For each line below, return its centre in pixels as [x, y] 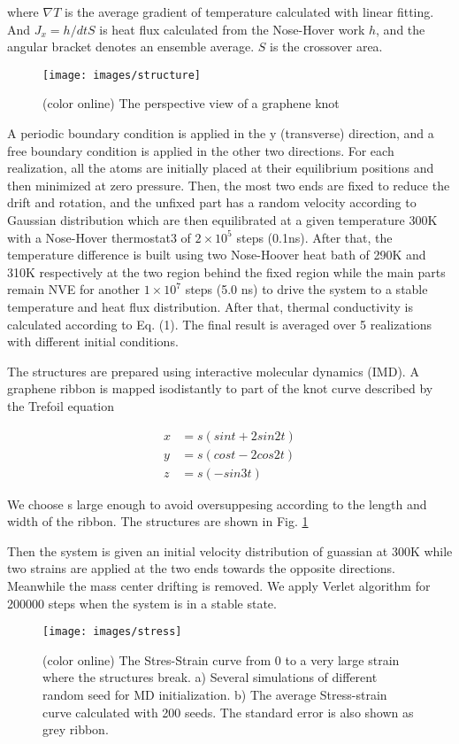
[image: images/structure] [122, 75]
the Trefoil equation [61, 405]
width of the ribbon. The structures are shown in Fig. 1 [158, 521]
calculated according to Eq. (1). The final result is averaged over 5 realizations [220, 324]
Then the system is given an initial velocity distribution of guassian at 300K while [230, 550]
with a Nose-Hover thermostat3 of [99, 237]
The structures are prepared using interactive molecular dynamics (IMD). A [213, 371]
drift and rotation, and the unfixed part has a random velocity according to [212, 202]
